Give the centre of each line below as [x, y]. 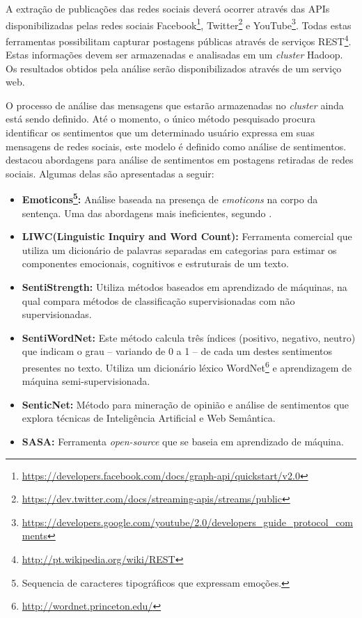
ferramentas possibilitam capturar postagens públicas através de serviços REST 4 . [179, 40]
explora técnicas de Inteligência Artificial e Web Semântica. [149, 418]
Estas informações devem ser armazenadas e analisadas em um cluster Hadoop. [174, 55]
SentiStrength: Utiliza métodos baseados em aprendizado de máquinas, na [184, 287]
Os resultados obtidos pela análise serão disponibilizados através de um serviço [174, 68]
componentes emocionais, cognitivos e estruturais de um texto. [155, 263]
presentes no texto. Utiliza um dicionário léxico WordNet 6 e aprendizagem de [187, 366]
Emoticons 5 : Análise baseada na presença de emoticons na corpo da [170, 198]
